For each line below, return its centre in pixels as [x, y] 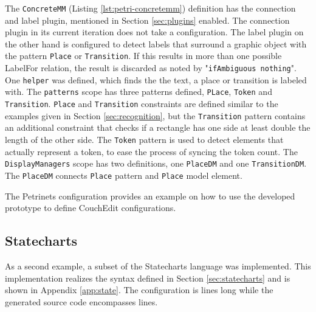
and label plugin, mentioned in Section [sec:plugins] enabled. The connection [147, 20]
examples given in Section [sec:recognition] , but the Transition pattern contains [155, 115]
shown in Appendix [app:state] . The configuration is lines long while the [139, 290]
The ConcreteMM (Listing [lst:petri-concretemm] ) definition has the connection [150, 8]
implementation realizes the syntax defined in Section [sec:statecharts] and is [148, 278]
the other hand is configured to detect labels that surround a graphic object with [156, 43]
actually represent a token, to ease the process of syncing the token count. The [151, 151]
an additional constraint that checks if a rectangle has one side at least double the [158, 127]
